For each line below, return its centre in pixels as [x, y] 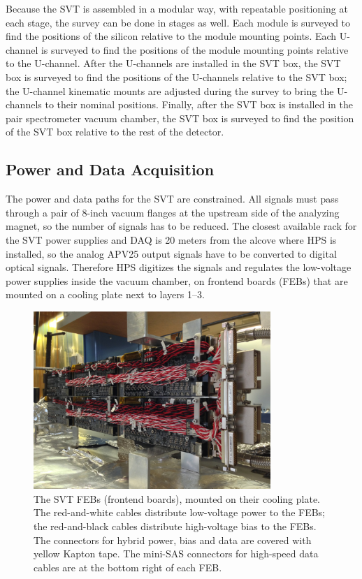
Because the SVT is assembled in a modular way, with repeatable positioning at [177, 8]
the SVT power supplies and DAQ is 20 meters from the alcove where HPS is [171, 239]
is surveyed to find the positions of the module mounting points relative [195, 49]
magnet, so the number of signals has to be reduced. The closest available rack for [181, 226]
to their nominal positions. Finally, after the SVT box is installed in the [199, 104]
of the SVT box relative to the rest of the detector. [115, 132]
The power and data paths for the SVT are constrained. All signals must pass [172, 199]
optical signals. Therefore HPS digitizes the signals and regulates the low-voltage [179, 267]
